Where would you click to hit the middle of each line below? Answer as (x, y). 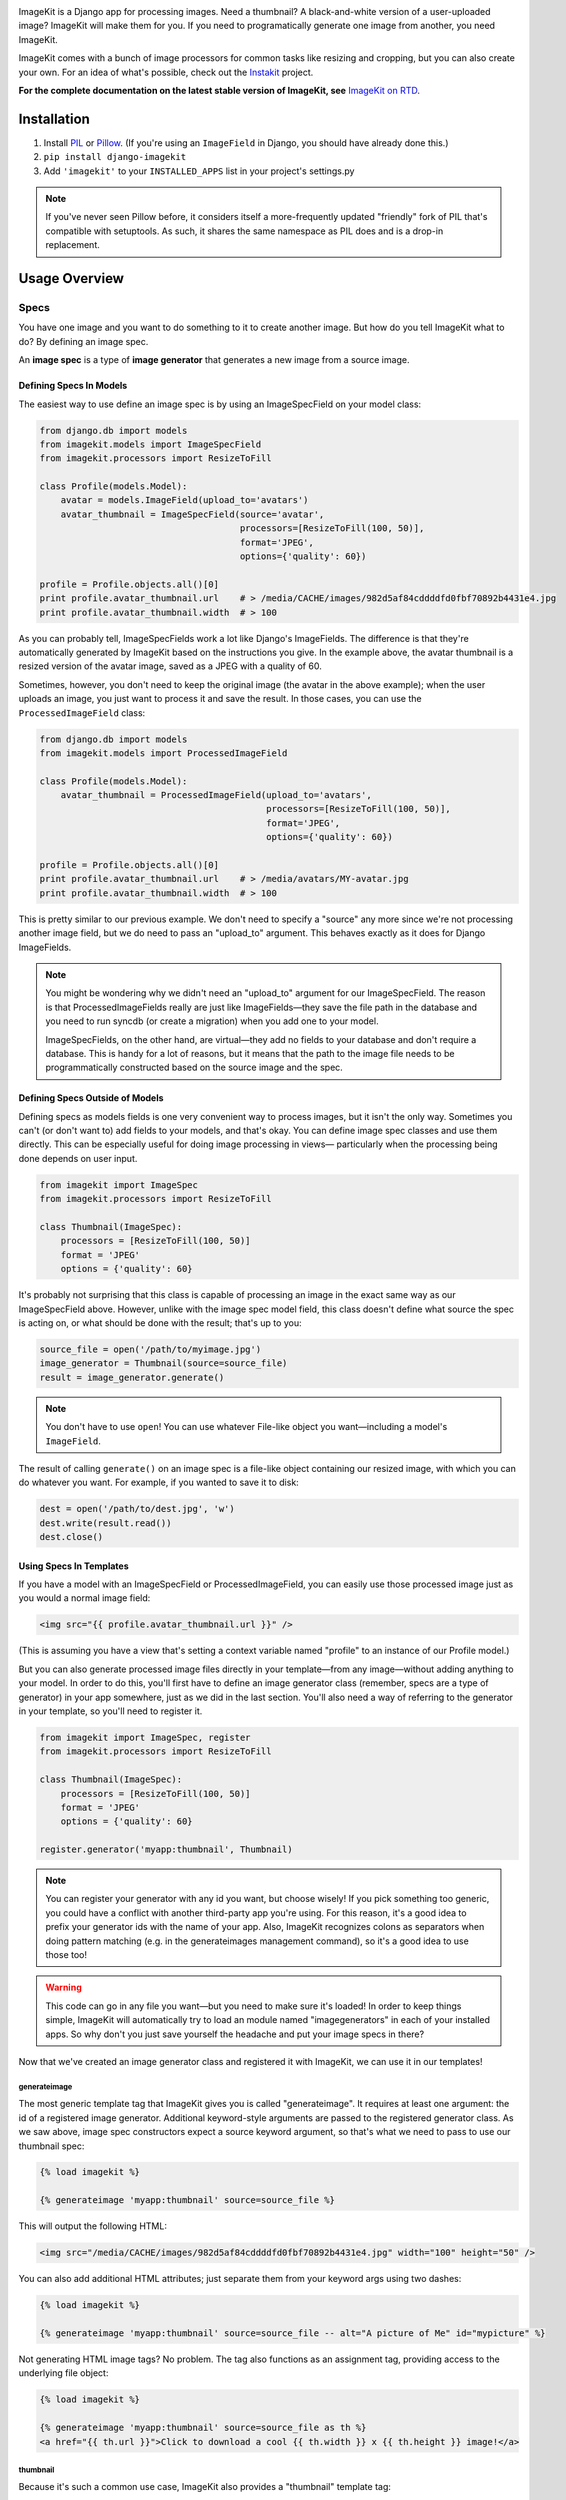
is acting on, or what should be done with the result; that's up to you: (160, 1322)
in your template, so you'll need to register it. (110, 1711)
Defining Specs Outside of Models (91, 1098)
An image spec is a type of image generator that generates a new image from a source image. (214, 360)
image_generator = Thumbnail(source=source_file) (163, 1363)
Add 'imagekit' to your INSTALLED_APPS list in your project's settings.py (199, 171)
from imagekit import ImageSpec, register (145, 1737)
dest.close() (71, 1537)
